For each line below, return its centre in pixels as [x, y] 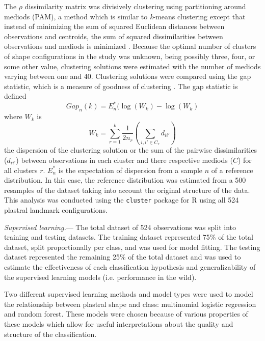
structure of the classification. [50, 334]
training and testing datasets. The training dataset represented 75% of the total [129, 237]
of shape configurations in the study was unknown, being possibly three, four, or [130, 56]
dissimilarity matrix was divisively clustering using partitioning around [135, 6]
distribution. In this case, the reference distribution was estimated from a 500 [125, 180]
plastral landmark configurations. [56, 209]
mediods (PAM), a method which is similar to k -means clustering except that [125, 16]
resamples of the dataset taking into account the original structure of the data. [127, 190]
